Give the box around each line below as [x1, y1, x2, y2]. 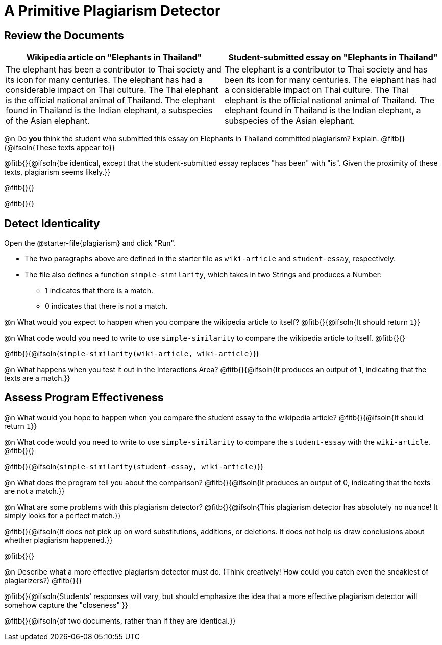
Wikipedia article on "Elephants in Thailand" [26, 52, 202, 63]
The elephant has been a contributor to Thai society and [6, 64, 222, 75]
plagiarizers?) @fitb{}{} [4, 576, 82, 585]
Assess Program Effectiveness [4, 391, 164, 404]
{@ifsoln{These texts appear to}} [4, 143, 115, 152]
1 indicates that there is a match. [45, 286, 153, 295]
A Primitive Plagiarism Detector [4, 2, 221, 19]
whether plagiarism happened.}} [4, 535, 113, 544]
